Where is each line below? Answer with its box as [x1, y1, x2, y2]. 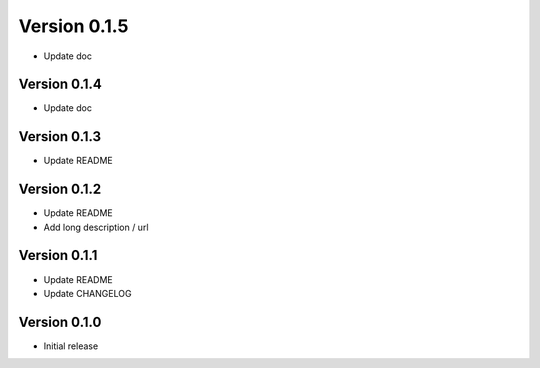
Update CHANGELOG [43, 287, 132, 299]
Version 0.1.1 [18, 247, 98, 264]
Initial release [43, 340, 99, 352]
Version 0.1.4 [18, 76, 102, 93]
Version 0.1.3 [18, 128, 102, 145]
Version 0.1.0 [18, 313, 102, 330]
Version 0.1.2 [18, 181, 102, 198]
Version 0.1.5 [18, 15, 129, 37]
